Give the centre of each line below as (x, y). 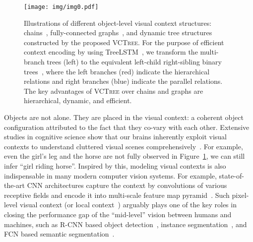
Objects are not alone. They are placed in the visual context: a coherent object (124, 117)
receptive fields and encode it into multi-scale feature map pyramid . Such (117, 195)
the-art (15, 185)
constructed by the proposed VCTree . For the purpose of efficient (124, 42)
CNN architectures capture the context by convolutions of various (127, 185)
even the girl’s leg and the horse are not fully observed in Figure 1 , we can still (125, 156)
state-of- (231, 175)
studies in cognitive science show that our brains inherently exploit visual (115, 137)
